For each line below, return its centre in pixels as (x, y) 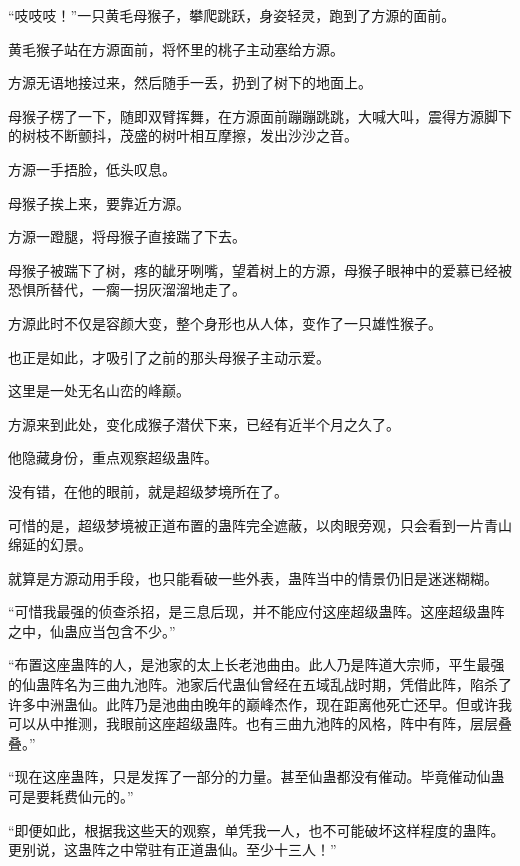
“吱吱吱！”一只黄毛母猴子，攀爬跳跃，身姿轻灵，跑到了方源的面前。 (232, 15)
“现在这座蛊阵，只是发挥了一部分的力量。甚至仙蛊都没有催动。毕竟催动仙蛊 (256, 776)
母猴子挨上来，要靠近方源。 (99, 202)
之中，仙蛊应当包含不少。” (92, 630)
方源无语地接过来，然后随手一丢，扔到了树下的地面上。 (190, 82)
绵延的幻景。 (50, 544)
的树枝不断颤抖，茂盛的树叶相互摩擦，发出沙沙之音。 (183, 135)
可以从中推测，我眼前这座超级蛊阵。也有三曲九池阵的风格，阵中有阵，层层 (253, 723)
